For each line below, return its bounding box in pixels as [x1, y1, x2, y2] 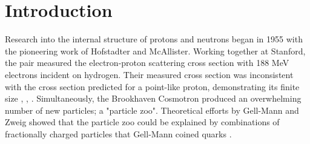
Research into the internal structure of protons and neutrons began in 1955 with [5, 33, 303, 45]
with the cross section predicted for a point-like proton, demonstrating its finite [5, 80, 300, 93]
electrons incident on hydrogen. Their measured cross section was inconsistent [5, 68, 294, 80]
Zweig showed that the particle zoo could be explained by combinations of [5, 116, 280, 128]
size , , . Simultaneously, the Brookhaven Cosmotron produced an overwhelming [5, 92, 302, 105]
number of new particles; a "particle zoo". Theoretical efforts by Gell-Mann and [5, 103, 299, 116]
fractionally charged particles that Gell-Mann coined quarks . [5, 127, 232, 140]
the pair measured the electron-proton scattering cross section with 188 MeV [5, 56, 289, 69]
